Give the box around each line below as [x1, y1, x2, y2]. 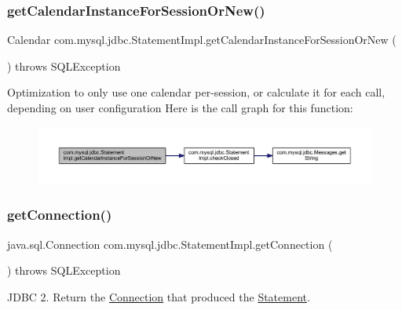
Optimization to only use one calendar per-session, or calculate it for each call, [7, 84, 386, 100]
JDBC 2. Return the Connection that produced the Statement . [7, 288, 310, 305]
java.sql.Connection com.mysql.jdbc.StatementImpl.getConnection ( [7, 235, 333, 252]
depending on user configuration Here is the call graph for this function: [7, 100, 353, 115]
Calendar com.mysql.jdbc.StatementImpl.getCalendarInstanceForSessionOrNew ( [7, 31, 397, 48]
